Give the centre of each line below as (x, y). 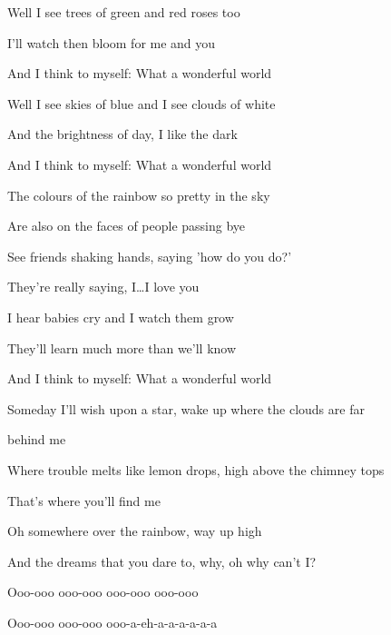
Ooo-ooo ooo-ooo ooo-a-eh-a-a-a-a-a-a (112, 622)
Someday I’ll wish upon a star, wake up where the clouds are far (186, 408)
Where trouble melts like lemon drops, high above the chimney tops (196, 469)
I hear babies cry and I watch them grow (121, 317)
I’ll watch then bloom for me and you (112, 42)
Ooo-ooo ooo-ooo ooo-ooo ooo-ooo (103, 592)
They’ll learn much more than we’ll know (122, 347)
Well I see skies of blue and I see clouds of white (142, 103)
